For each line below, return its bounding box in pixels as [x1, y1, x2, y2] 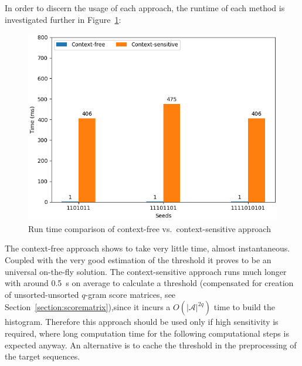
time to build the [213, 301, 275, 313]
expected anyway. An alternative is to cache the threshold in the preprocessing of [5, 338, 297, 351]
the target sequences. [5, 350, 80, 362]
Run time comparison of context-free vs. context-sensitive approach [28, 222, 271, 234]
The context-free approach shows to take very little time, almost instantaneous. [5, 242, 290, 254]
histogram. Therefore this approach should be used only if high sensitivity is [5, 315, 279, 328]
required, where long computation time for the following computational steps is [5, 327, 289, 339]
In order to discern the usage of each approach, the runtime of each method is [5, 2, 285, 14]
